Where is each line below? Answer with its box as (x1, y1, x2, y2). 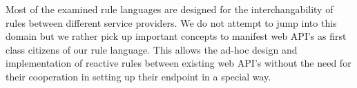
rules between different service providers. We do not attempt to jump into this (6, 15, 337, 30)
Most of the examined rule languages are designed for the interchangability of (6, 2, 334, 16)
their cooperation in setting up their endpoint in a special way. (6, 69, 271, 83)
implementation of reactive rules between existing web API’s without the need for (6, 56, 351, 70)
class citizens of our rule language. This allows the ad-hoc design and (6, 42, 298, 56)
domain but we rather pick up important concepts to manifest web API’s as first (6, 29, 347, 43)
